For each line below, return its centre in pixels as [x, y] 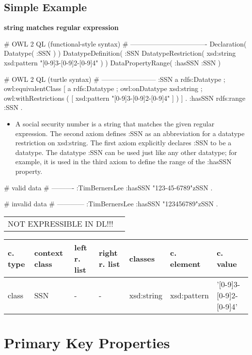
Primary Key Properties [87, 342]
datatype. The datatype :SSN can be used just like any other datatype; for [126, 152]
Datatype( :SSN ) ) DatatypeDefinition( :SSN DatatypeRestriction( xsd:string [120, 53]
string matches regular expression [61, 27]
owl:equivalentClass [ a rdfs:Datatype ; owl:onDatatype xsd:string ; [103, 88]
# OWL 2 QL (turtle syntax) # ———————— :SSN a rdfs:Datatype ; [115, 79]
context [49, 253]
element [185, 264]
